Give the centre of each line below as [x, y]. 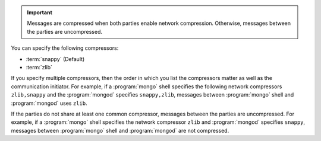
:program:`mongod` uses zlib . [49, 103]
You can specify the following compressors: [65, 48]
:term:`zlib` [39, 67]
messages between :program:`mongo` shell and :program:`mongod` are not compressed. [120, 130]
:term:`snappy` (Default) [55, 59]
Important [40, 12]
